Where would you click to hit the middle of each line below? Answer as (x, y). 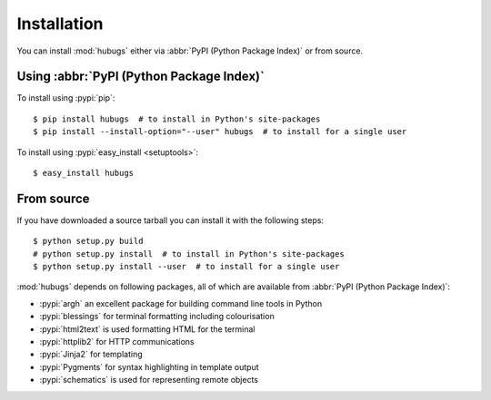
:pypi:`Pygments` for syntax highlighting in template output (149, 366)
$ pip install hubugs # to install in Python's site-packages (177, 119)
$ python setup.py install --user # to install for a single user (186, 267)
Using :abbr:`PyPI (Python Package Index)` (141, 77)
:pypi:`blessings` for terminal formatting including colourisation (157, 317)
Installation (60, 24)
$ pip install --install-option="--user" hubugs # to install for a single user (220, 132)
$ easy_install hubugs (84, 173)
